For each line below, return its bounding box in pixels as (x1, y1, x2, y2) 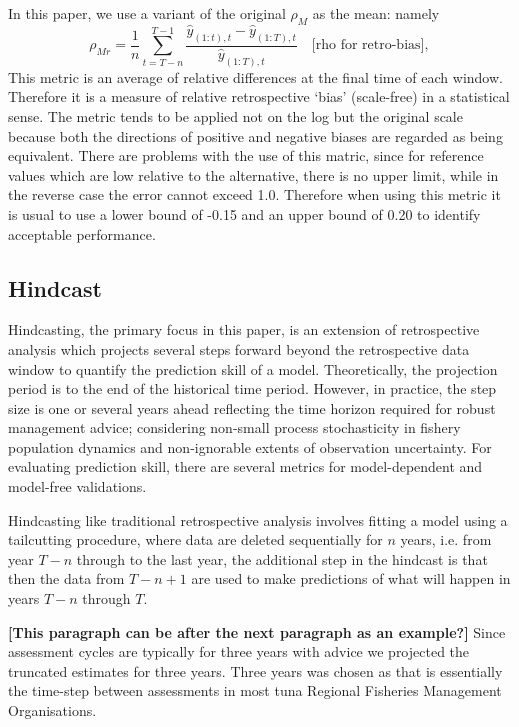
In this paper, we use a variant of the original (8, 3, 286, 23)
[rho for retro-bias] (311, 38, 425, 53)
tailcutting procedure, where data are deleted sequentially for (8, 529, 383, 550)
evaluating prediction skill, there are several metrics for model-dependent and (8, 456, 483, 477)
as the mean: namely (312, 3, 440, 23)
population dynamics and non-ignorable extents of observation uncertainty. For (8, 436, 492, 457)
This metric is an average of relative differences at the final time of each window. (8, 66, 503, 87)
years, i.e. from (400, 529, 492, 550)
